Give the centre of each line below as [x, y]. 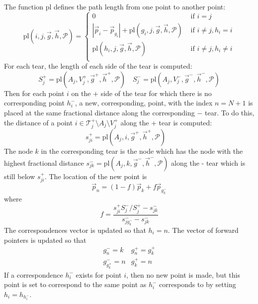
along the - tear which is [208, 162]
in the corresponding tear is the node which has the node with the [142, 151]
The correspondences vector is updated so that [75, 230]
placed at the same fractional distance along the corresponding [99, 112]
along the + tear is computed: [166, 122]
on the [81, 93]
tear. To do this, [230, 112]
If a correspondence [34, 274]
